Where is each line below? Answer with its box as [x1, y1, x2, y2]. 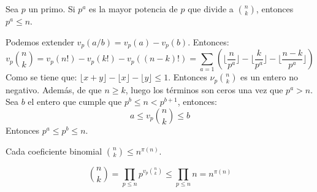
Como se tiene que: [6, 71, 77, 83]
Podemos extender [6, 35, 74, 48]
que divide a [188, 2, 234, 15]
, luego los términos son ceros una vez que [125, 83, 283, 96]
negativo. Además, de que [6, 83, 102, 96]
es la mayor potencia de [89, 2, 178, 15]
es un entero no [240, 71, 298, 83]
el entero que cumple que [28, 95, 122, 108]
